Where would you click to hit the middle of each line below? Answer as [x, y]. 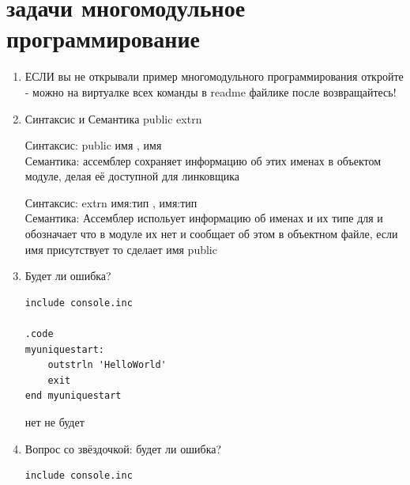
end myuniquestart [73, 396]
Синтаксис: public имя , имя [93, 145]
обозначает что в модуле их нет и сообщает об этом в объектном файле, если [211, 234]
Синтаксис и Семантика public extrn [113, 118]
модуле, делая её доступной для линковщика [132, 176]
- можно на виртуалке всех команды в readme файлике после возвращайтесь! [211, 91]
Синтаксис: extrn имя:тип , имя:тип [111, 202]
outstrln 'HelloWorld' [107, 365]
